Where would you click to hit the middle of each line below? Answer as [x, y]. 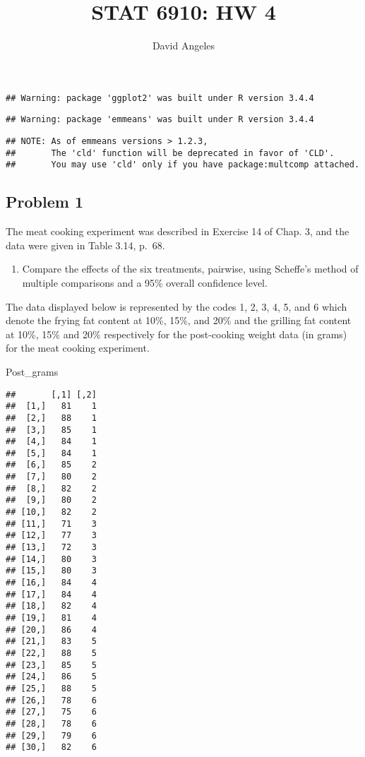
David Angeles [184, 46]
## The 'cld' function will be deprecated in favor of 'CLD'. [170, 153]
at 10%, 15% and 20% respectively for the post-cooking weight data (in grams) [176, 334]
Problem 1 [44, 202]
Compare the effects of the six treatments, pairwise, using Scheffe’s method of [190, 269]
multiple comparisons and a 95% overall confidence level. [145, 282]
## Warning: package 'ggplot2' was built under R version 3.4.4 [160, 98]
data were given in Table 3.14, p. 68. [85, 245]
